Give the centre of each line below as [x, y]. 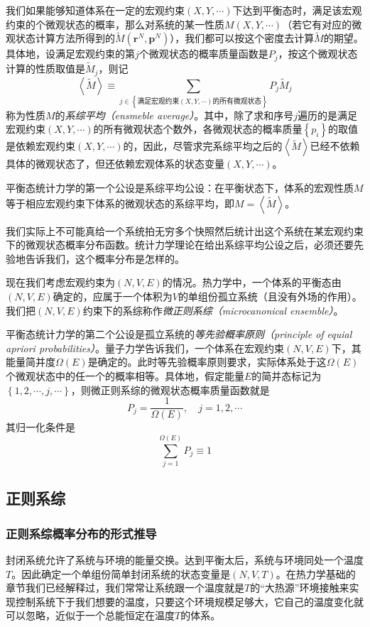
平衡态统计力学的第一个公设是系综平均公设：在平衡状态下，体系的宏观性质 [180, 188]
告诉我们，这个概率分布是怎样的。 [105, 258]
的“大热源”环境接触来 [300, 588]
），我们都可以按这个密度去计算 [242, 38]
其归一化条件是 [40, 427]
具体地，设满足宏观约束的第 [70, 54]
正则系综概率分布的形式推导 [81, 533]
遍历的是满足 [328, 115]
